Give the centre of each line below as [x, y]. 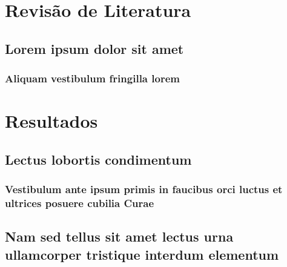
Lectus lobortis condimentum [98, 159]
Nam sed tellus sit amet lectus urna [119, 236]
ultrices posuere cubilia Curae [80, 203]
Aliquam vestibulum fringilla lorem [92, 78]
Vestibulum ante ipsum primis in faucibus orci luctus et [144, 189]
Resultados [51, 121]
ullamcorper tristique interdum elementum [142, 254]
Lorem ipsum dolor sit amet [94, 48]
